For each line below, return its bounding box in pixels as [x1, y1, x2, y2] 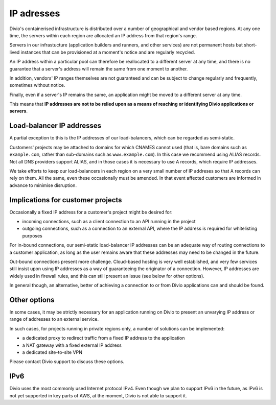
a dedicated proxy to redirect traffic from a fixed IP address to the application [22, 335, 185, 341]
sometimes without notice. [9, 82, 65, 88]
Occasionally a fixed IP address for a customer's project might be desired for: [9, 209, 173, 215]
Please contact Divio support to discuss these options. [9, 359, 125, 365]
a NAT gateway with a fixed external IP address [22, 342, 122, 348]
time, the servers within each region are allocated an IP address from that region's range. [9, 32, 197, 38]
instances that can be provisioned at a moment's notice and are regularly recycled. [20, 49, 195, 55]
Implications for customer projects [9, 196, 122, 204]
